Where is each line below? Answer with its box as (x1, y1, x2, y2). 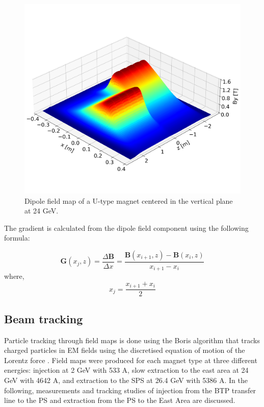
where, (4, 271, 24, 281)
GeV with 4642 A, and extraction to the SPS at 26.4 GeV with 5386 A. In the (4, 375, 248, 386)
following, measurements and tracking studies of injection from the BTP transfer (4, 385, 256, 395)
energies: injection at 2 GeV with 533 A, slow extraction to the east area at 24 (4, 365, 249, 375)
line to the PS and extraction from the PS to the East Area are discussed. (4, 395, 235, 405)
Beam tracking (4, 310, 83, 326)
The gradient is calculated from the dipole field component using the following (4, 222, 249, 233)
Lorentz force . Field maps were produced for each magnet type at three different (4, 354, 257, 365)
